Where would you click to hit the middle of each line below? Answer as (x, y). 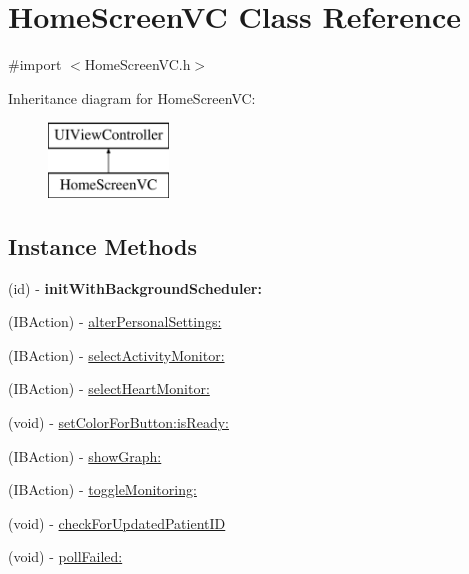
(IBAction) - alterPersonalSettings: (115, 321)
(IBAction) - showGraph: (85, 455)
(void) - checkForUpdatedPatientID (117, 522)
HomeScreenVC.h (137, 64)
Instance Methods (102, 245)
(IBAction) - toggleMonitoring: (102, 489)
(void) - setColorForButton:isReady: (118, 422)
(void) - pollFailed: (65, 556)
